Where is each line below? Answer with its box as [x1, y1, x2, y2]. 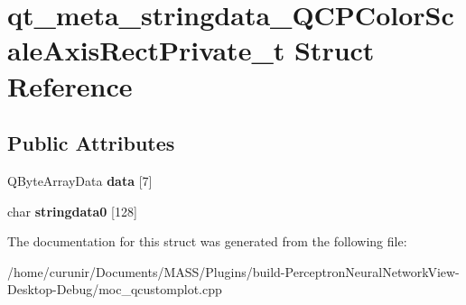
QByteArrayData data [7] [7, 171, 153, 189]
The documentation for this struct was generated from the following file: [7, 232, 407, 251]
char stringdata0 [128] [7, 201, 137, 220]
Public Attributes [7, 129, 175, 157]
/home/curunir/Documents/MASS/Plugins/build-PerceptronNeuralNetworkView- [7, 262, 460, 281]
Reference [7, 67, 133, 104]
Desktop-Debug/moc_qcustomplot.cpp [7, 280, 222, 299]
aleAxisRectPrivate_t [7, 32, 285, 69]
